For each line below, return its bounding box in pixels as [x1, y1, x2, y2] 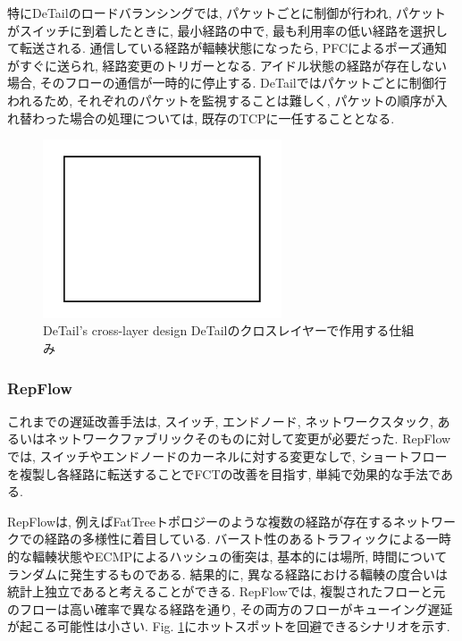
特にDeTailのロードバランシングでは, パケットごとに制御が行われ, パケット [7, 4, 447, 21]
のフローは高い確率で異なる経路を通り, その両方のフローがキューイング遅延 [7, 599, 453, 618]
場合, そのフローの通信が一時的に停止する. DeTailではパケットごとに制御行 [7, 73, 447, 92]
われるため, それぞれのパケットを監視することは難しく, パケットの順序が [7, 90, 435, 109]
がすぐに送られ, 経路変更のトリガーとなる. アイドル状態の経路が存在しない [7, 55, 447, 74]
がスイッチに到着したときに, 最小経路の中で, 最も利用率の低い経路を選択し [7, 21, 449, 39]
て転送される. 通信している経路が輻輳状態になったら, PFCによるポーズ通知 [7, 38, 447, 57]
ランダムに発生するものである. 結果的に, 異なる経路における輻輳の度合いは [7, 564, 448, 583]
